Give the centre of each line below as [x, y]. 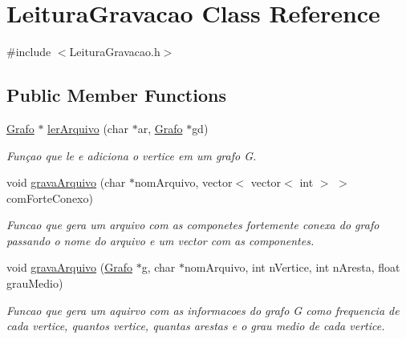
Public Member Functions [116, 95]
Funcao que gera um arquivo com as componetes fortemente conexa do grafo [193, 225]
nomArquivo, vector [183, 182]
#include [29, 52]
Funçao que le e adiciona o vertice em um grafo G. [132, 155]
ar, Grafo [160, 128]
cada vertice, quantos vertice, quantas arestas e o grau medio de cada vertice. [196, 326]
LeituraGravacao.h [115, 52]
